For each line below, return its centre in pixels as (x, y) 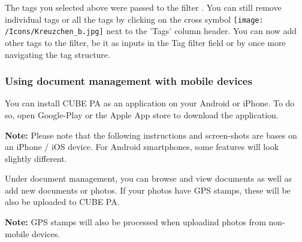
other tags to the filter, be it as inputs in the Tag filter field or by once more (145, 42)
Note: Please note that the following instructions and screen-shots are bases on (151, 135)
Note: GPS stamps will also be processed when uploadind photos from (135, 222)
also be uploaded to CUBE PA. (62, 202)
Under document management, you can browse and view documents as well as (149, 178)
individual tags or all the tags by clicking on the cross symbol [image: (134, 19)
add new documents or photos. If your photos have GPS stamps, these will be (148, 190)
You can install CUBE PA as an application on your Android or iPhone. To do (150, 103)
